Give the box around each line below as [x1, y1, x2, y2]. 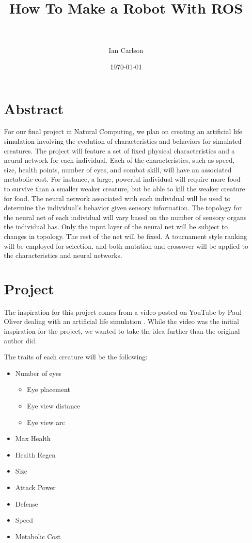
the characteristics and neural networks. [4, 250, 122, 260]
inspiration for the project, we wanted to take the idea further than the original [4, 326, 240, 336]
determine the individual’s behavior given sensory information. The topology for [4, 203, 242, 213]
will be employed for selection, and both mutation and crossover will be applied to [4, 240, 248, 251]
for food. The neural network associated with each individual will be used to [4, 193, 231, 203]
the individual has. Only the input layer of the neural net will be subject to [4, 221, 228, 232]
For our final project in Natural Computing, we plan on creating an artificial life [4, 126, 242, 136]
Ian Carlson [109, 45, 143, 55]
